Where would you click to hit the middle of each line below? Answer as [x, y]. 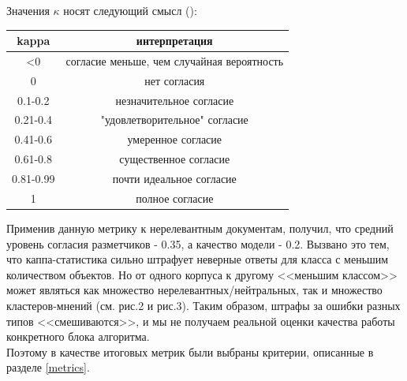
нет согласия [175, 80]
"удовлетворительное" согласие [174, 120]
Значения [28, 10]
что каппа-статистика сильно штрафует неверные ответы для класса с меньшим [198, 259]
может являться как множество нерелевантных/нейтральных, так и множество [194, 290]
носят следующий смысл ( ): [130, 10]
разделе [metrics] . [48, 367]
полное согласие [175, 198]
